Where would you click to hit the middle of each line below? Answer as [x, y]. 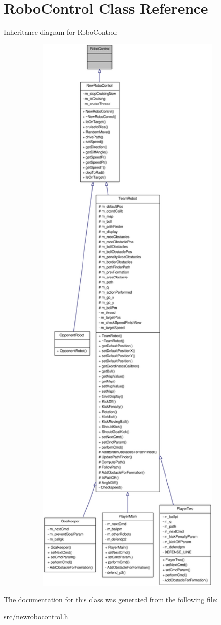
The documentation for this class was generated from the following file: [111, 600]
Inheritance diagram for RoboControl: [61, 32]
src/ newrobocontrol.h [36, 616]
